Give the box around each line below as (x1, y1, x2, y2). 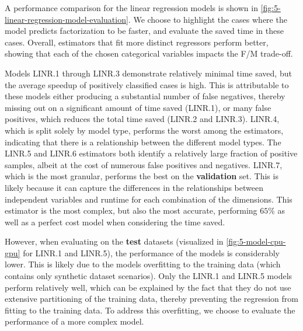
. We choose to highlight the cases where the (128, 13, 287, 25)
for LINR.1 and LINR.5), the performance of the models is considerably (23, 246, 280, 259)
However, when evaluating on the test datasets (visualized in (5, 235, 224, 248)
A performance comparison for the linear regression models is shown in (5, 2, 258, 13)
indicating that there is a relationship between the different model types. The (5, 135, 281, 148)
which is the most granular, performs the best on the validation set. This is (5, 170, 278, 182)
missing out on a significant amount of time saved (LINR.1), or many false (5, 101, 271, 113)
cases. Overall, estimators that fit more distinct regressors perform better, (5, 36, 269, 48)
